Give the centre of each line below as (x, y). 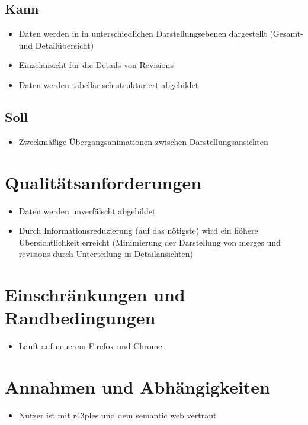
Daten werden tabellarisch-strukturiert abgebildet (109, 84)
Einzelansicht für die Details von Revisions (96, 65)
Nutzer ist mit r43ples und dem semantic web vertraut (118, 415)
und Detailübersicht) (56, 45)
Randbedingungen (80, 318)
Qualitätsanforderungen (103, 182)
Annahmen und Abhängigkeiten (138, 386)
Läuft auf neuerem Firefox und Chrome (90, 346)
